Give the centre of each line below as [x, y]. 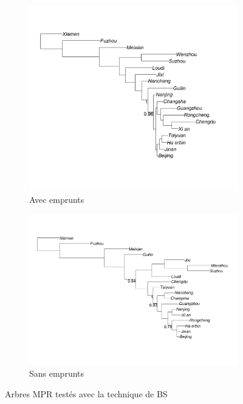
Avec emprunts [57, 199]
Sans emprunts [57, 373]
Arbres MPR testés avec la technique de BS [86, 394]
